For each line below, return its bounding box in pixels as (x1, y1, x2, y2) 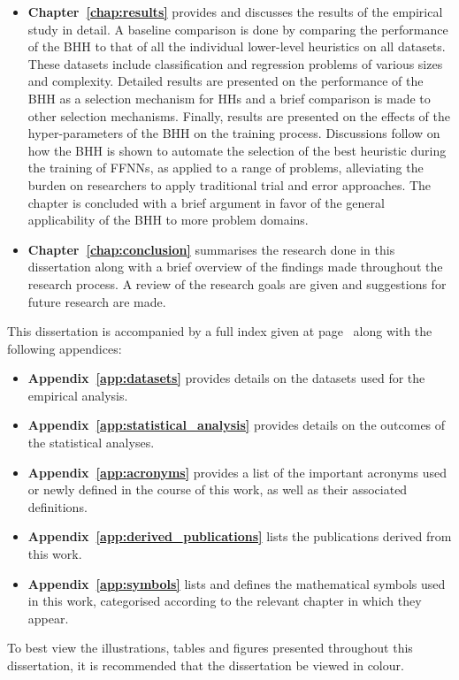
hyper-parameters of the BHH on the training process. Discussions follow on (27, 124, 440, 142)
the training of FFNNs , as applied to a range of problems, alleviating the (27, 158, 424, 177)
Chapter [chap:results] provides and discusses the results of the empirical (27, 3, 443, 20)
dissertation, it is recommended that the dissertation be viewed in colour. (7, 656, 404, 674)
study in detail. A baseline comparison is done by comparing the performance (27, 19, 448, 38)
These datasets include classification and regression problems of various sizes (27, 54, 443, 73)
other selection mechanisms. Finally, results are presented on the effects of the (27, 106, 451, 125)
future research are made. (27, 292, 166, 310)
